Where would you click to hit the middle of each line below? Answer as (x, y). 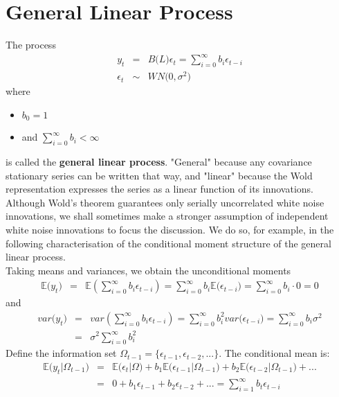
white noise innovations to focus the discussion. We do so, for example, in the (170, 229)
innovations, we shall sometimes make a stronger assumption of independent (167, 216)
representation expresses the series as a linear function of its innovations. (159, 189)
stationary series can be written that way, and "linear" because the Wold (159, 175)
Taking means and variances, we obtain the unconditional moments (148, 270)
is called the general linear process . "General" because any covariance (159, 161)
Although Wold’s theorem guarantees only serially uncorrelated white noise (165, 202)
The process (31, 45)
